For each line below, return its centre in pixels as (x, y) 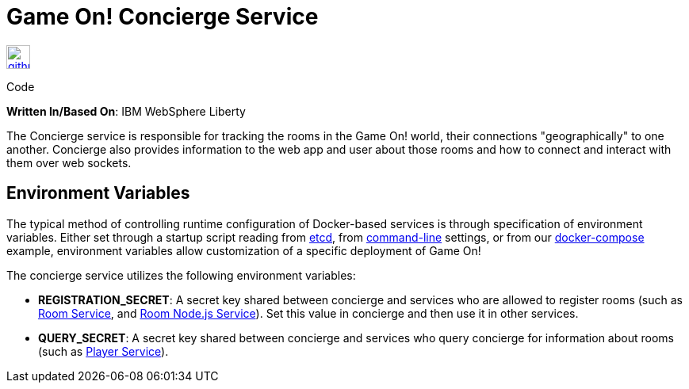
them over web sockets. (69, 162)
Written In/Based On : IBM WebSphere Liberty (126, 111)
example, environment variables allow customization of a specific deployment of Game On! (244, 250)
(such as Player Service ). (103, 351)
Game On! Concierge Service (163, 17)
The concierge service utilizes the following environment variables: (181, 275)
